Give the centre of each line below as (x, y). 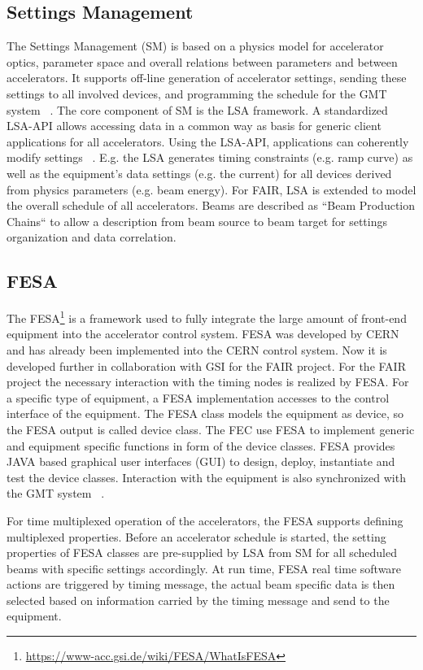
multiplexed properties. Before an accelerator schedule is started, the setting (196, 536)
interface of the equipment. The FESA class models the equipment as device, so (205, 413)
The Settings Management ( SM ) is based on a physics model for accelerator (195, 46)
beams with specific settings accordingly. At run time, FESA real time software (204, 568)
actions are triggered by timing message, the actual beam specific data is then (201, 584)
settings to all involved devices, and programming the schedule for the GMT (197, 93)
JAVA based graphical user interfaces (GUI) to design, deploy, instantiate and (201, 461)
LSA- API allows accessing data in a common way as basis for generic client (194, 126)
